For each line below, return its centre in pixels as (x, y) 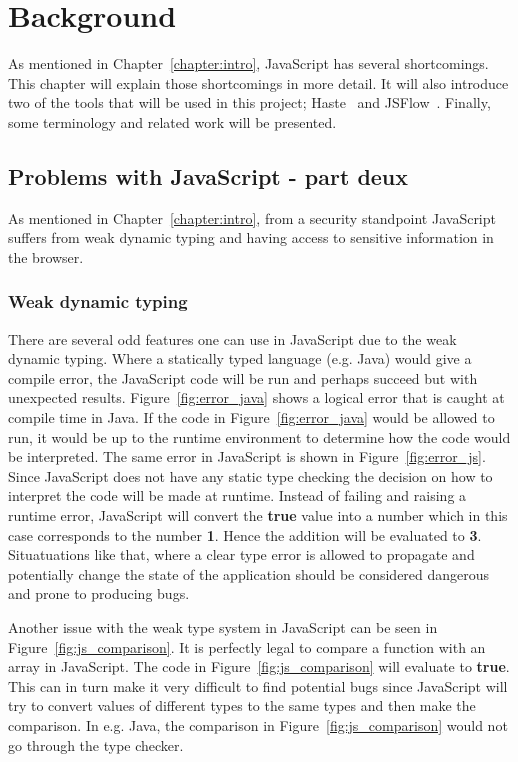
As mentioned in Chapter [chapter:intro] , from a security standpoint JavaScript (252, 217)
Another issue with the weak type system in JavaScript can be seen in (223, 627)
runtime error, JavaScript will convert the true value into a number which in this (258, 515)
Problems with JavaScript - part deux (208, 175)
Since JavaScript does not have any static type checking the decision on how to (250, 475)
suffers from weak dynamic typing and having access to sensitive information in (251, 237)
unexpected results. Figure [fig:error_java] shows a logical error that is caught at (256, 397)
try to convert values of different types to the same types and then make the (242, 705)
